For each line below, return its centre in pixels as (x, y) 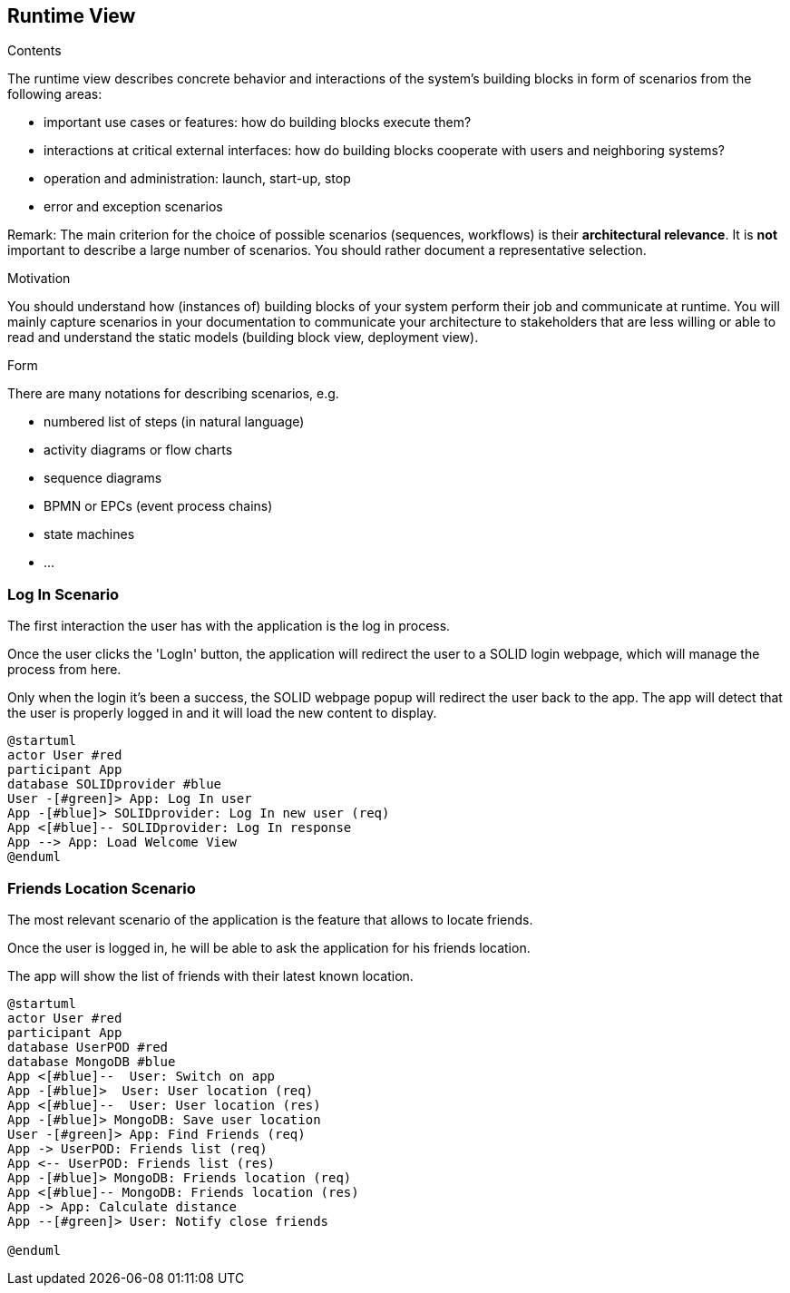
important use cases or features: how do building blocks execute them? (258, 122)
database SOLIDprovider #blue (115, 784)
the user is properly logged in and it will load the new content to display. (222, 713)
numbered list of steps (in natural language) (174, 422)
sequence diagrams (103, 478)
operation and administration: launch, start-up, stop (197, 179)
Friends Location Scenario (102, 888)
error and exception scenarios (133, 207)
